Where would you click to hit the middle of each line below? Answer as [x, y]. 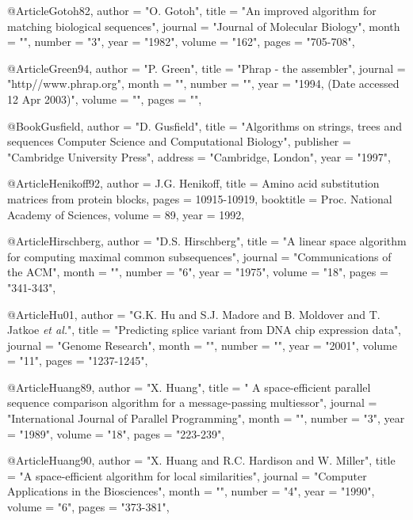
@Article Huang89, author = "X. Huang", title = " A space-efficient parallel [189, 387]
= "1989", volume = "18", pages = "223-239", [116, 433]
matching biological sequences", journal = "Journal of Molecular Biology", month [204, 26]
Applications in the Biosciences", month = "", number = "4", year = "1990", [191, 491]
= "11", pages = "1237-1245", [78, 361]
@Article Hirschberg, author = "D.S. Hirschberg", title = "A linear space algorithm [207, 241]
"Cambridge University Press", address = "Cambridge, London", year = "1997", [199, 156]
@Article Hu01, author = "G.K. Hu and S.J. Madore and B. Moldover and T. [194, 314]
